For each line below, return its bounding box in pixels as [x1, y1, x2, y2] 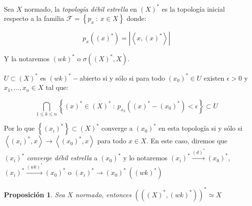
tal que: [45, 82, 69, 92]
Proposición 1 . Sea [4, 189, 65, 199]
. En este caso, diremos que [146, 136, 228, 146]
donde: [126, 13, 146, 23]
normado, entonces [75, 189, 131, 199]
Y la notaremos [4, 53, 50, 64]
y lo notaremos [123, 153, 168, 163]
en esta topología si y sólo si [158, 123, 243, 133]
